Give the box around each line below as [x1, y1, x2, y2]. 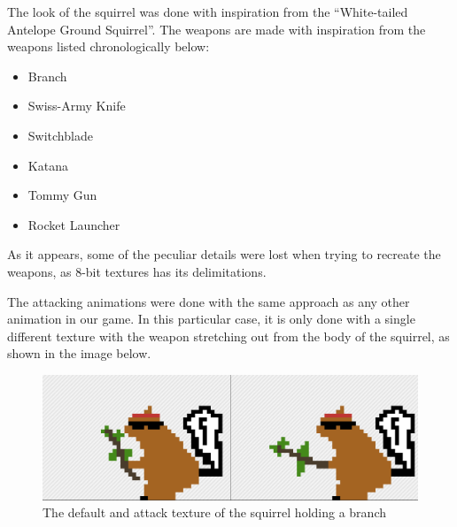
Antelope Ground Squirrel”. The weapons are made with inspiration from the [7, 19, 426, 38]
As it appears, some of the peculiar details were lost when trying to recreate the [7, 245, 441, 263]
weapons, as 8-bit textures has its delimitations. [7, 262, 267, 280]
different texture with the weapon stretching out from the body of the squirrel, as [7, 326, 450, 345]
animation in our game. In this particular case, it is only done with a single [7, 309, 415, 328]
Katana [27, 156, 68, 174]
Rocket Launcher [27, 215, 120, 233]
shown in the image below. [7, 344, 151, 363]
